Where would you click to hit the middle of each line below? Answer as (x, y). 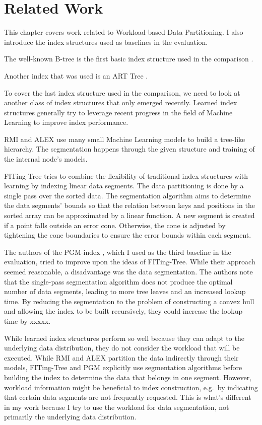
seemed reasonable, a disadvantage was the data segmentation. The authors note (128, 271)
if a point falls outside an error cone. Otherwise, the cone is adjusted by (115, 225)
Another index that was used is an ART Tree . (76, 75)
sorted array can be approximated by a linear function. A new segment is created (129, 215)
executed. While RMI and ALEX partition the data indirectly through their (121, 357)
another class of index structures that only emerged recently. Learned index (121, 102)
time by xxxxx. (27, 321)
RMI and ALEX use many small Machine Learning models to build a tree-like (125, 139)
